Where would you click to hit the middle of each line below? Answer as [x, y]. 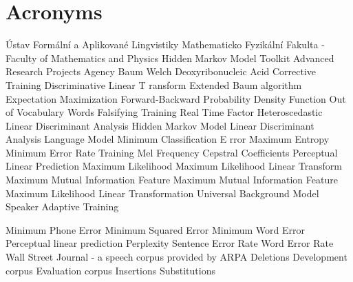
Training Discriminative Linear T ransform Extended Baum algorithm [154, 84]
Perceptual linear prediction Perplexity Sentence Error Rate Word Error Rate [170, 243]
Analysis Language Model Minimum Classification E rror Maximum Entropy [168, 139]
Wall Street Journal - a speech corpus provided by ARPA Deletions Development [176, 257]
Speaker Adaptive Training [62, 207]
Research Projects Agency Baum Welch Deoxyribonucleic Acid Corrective [161, 71]
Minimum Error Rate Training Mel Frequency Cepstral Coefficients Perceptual [172, 152]
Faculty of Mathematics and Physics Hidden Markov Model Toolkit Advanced [170, 58]
